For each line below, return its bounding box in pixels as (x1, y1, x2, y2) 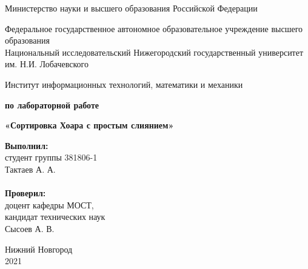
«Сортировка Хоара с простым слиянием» (5, 119, 174, 131)
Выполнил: (5, 139, 49, 151)
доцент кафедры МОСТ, (5, 198, 94, 211)
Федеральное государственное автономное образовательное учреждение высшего (5, 22, 303, 35)
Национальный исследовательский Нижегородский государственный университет (5, 45, 304, 58)
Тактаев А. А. (5, 162, 56, 175)
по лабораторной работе (5, 98, 99, 111)
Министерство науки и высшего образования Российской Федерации (5, 2, 258, 14)
